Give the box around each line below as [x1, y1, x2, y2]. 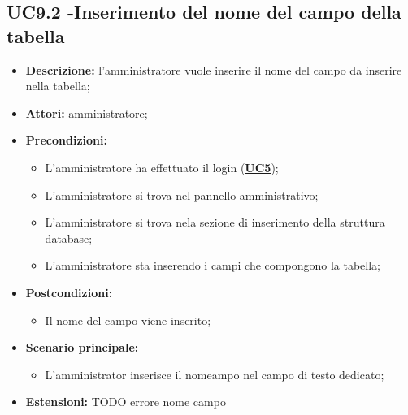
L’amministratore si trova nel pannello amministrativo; [45, 186, 319, 203]
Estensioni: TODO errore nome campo [25, 393, 226, 410]
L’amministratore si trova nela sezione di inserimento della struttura [45, 214, 385, 231]
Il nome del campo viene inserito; [45, 311, 211, 328]
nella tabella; [25, 77, 90, 94]
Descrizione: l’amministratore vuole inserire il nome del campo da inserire [25, 61, 402, 78]
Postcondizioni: [25, 283, 113, 300]
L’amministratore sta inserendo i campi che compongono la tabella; [45, 257, 380, 274]
